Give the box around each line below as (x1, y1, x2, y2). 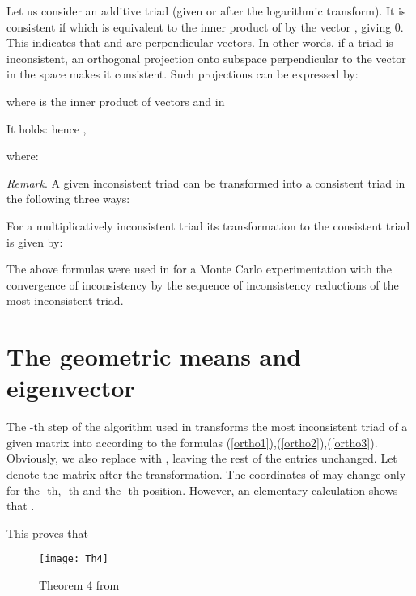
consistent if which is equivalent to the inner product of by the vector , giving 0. (6, 18, 404, 35)
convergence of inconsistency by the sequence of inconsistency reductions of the (6, 276, 399, 293)
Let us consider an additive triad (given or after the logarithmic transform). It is (6, 2, 406, 19)
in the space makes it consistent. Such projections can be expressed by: (6, 66, 359, 82)
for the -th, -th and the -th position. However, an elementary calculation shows (6, 481, 398, 498)
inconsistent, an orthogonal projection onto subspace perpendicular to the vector (6, 49, 406, 66)
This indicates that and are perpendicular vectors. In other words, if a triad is (6, 34, 393, 51)
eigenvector (6, 371, 135, 404)
